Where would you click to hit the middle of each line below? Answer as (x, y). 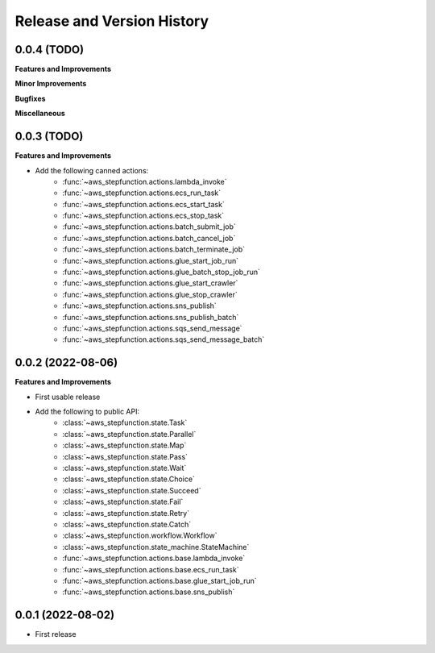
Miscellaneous (40, 114)
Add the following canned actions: (92, 170)
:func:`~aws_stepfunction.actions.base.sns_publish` (149, 592)
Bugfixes (30, 98)
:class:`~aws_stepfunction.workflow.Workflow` (140, 535)
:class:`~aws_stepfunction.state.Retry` (126, 513)
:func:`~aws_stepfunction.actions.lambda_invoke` (145, 181)
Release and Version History (112, 21)
